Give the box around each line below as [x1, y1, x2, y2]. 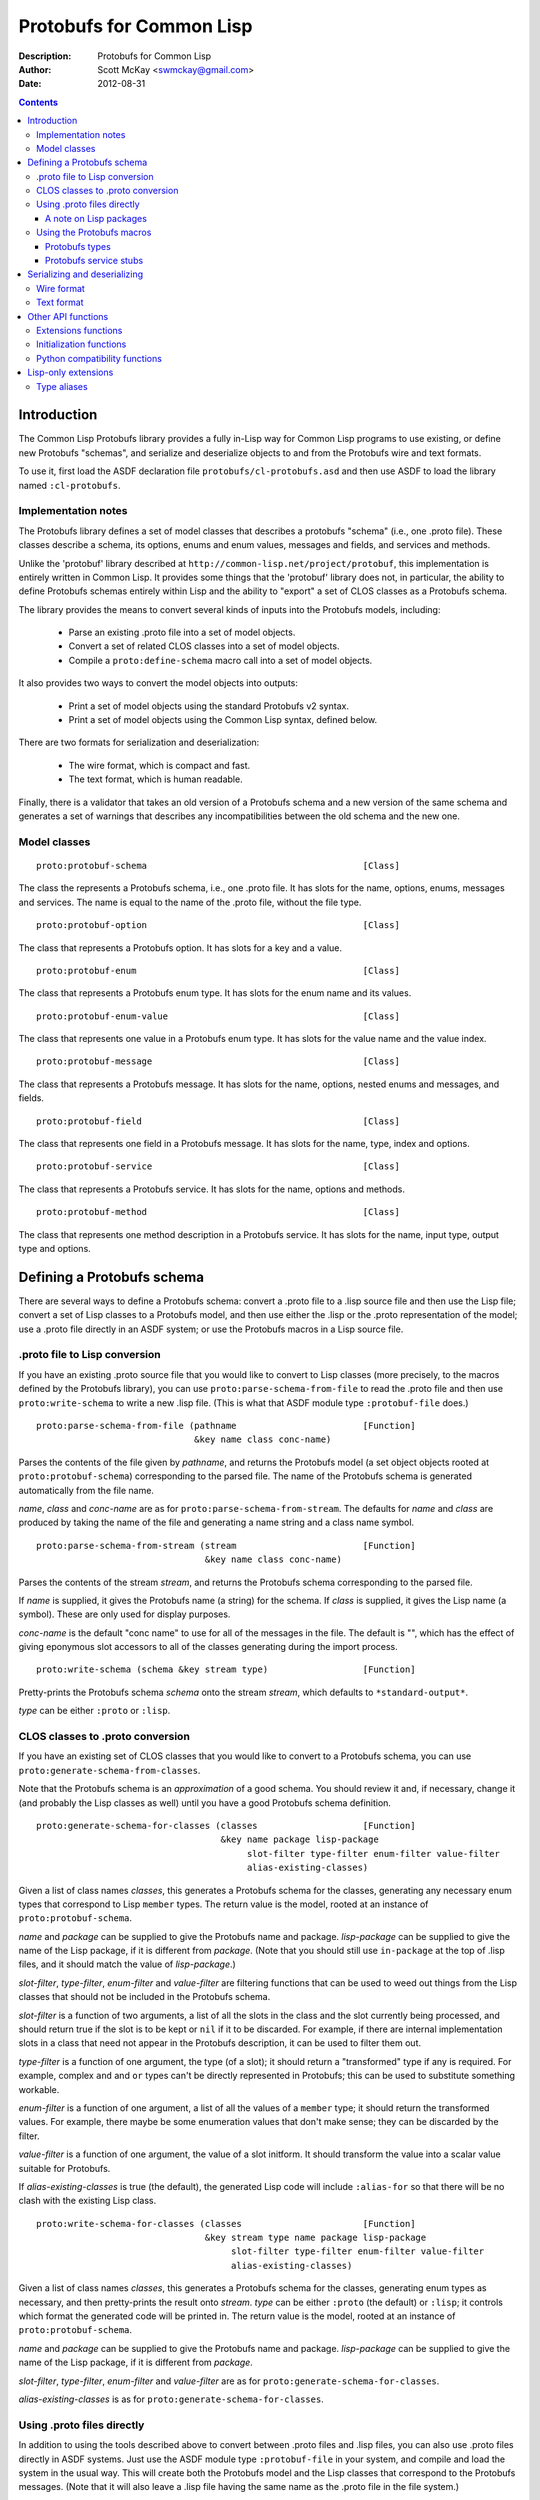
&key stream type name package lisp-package [204, 2232, 427, 2244]
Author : [18, 63, 52, 75]
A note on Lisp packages [45, 212, 147, 224]
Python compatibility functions [36, 352, 162, 364]
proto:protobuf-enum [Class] [36, 965, 400, 976]
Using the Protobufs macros [36, 226, 152, 239]
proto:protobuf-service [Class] [36, 1161, 400, 1172]
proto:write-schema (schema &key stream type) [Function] [36, 1664, 416, 1675]
